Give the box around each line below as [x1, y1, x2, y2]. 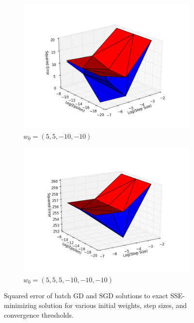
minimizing [4, 300, 37, 310]
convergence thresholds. [4, 309, 74, 320]
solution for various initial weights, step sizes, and [39, 300, 187, 310]
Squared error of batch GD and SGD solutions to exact [4, 291, 168, 301]
